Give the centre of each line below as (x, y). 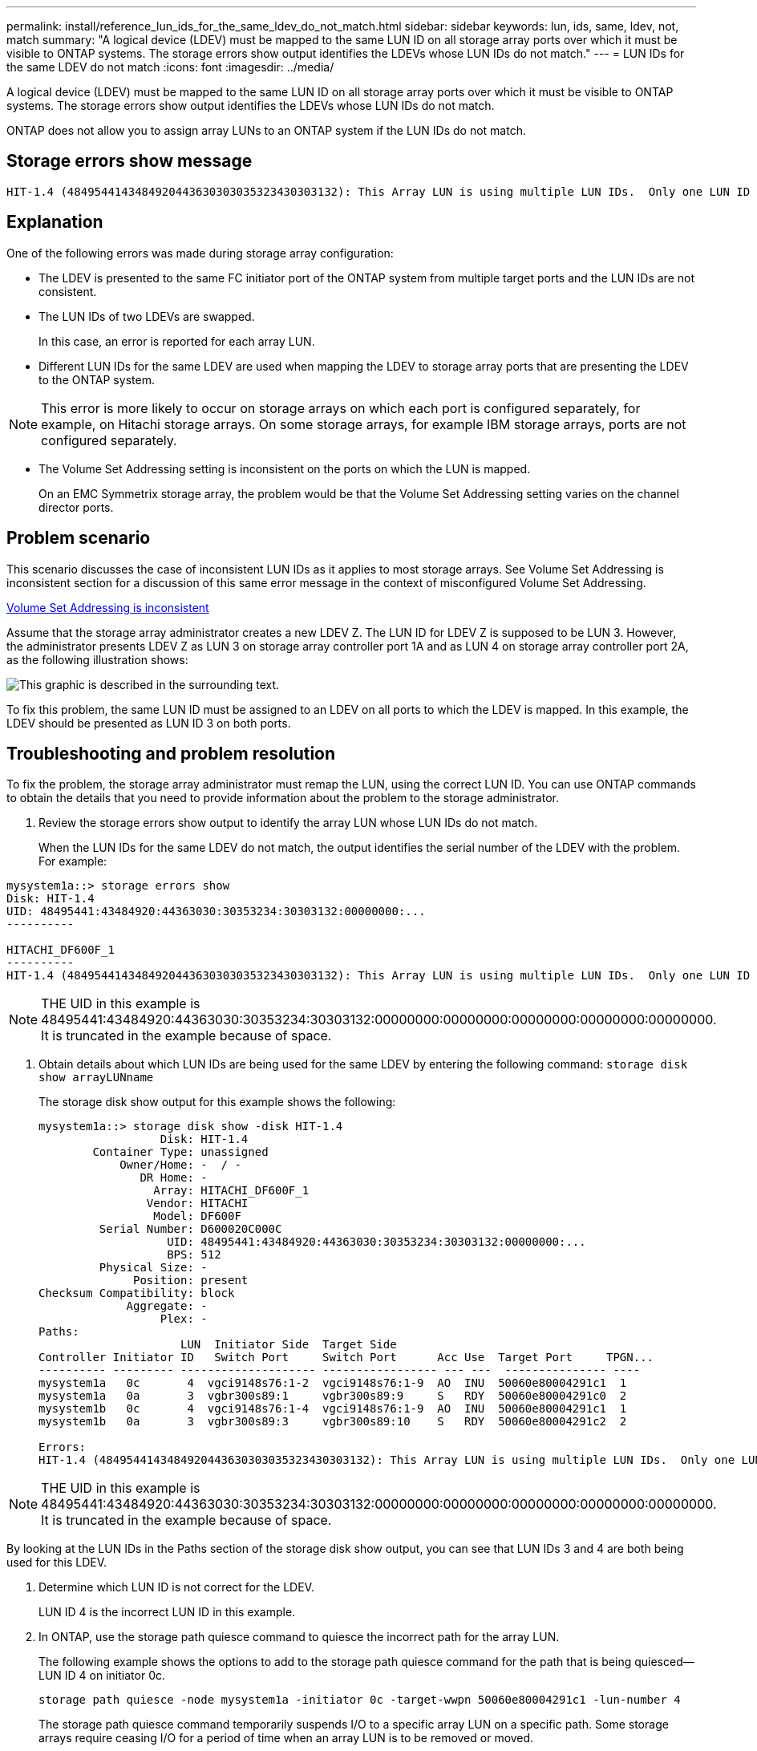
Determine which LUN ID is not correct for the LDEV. (176, 1587)
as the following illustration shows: (97, 659)
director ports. (76, 507)
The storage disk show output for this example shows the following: (217, 1102)
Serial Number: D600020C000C (190, 1229)
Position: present (191, 1281)
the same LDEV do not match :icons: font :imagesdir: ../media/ (170, 67)
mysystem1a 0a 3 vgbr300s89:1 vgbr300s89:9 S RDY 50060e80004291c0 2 (333, 1396)
